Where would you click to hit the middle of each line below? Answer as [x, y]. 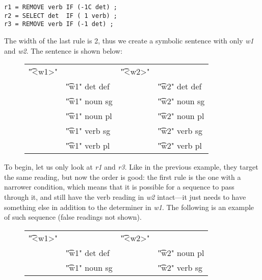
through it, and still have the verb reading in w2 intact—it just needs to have [125, 196]
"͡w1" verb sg [88, 131]
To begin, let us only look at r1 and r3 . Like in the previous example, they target [131, 167]
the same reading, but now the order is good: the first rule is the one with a [123, 177]
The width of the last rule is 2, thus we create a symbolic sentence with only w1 [129, 40]
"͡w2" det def [180, 86]
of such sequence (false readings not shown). [73, 217]
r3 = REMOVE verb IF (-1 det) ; [59, 24]
